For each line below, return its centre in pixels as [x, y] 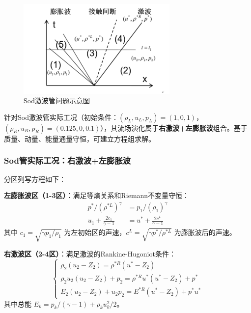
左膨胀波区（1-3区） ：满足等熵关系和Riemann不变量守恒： [97, 195]
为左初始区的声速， [95, 232]
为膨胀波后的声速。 [205, 232]
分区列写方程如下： [35, 179]
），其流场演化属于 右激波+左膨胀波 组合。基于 [174, 128]
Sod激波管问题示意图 [57, 100]
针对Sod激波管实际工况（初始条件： [61, 117]
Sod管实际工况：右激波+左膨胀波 [68, 160]
